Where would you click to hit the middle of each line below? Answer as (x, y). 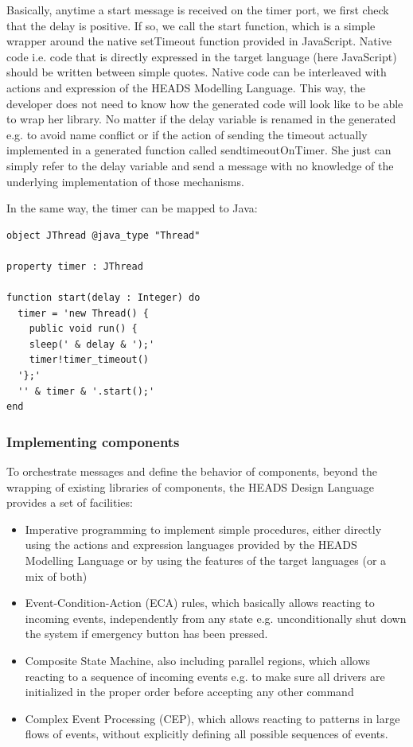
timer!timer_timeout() (89, 360)
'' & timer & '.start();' (86, 391)
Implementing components (93, 441)
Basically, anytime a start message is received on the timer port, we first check (198, 10)
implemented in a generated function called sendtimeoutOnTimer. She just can (199, 150)
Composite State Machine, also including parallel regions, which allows (198, 660)
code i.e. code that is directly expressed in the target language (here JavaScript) (202, 56)
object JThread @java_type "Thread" (103, 235)
